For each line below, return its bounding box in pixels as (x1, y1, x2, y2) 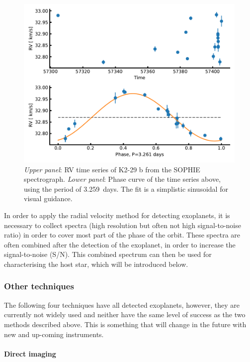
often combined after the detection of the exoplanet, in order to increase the (4, 239, 236, 249)
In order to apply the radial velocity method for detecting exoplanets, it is (4, 210, 230, 220)
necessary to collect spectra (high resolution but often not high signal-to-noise (4, 220, 241, 230)
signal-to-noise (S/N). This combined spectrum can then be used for (4, 249, 212, 259)
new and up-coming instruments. (4, 329, 104, 339)
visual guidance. (24, 193, 73, 204)
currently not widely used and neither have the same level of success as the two (4, 309, 246, 320)
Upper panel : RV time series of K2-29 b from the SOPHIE (24, 164, 200, 174)
